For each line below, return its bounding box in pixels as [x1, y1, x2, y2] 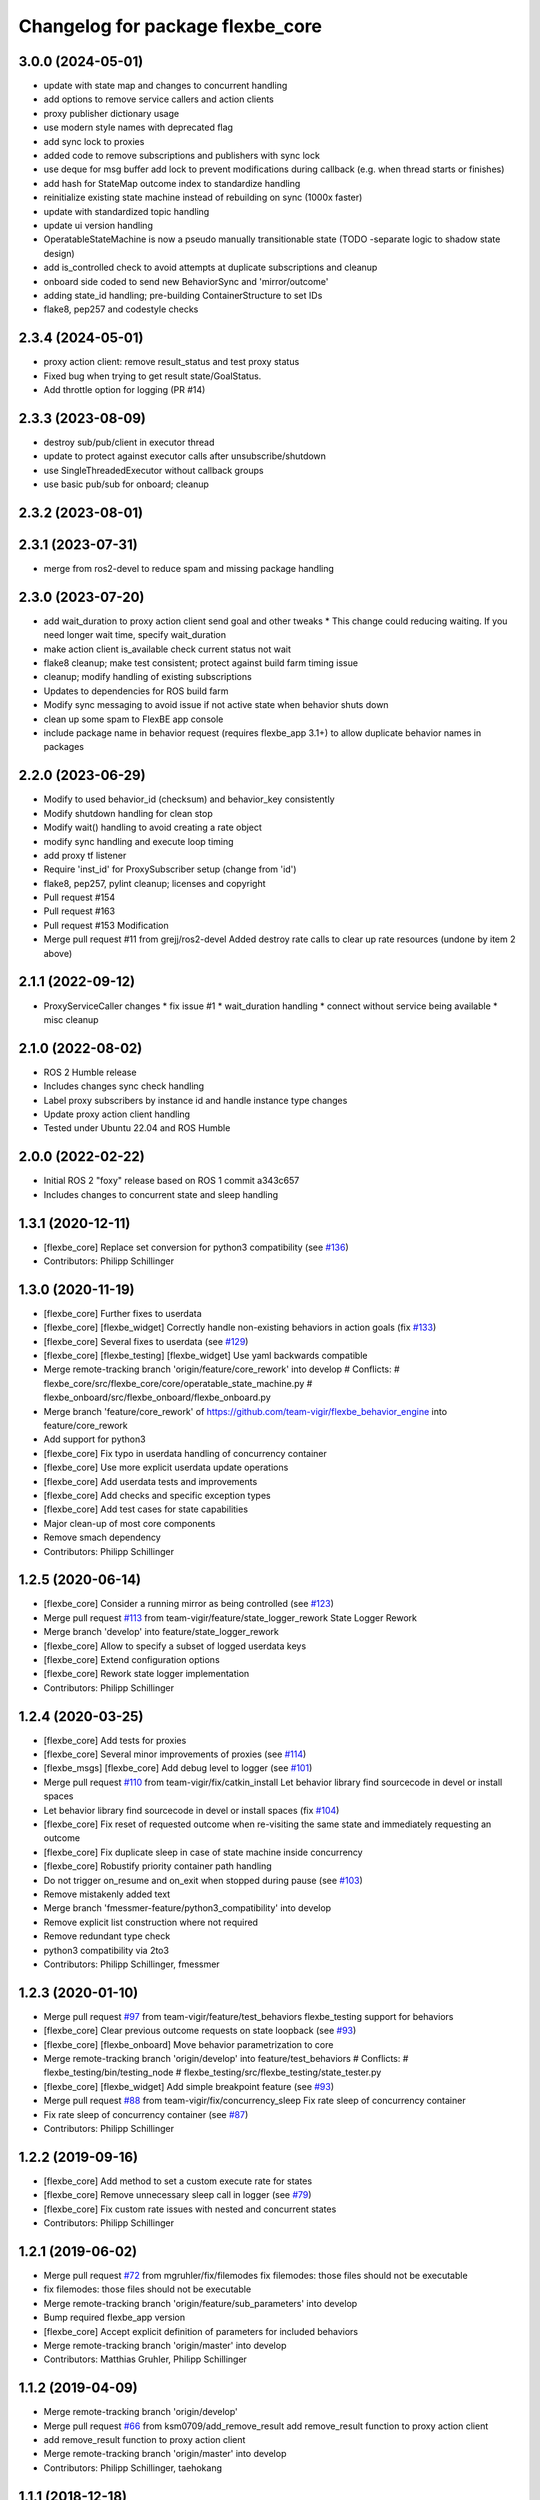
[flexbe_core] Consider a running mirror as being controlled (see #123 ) [43, 1598, 335, 1610]
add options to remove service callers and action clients [43, 93, 274, 105]
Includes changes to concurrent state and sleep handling [43, 1188, 279, 1200]
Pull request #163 [43, 905, 115, 917]
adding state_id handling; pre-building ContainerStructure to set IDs [43, 289, 323, 301]
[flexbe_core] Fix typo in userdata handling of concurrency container [43, 1447, 327, 1459]
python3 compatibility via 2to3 [43, 1944, 170, 1956]
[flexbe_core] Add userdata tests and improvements [43, 1475, 258, 1487]
